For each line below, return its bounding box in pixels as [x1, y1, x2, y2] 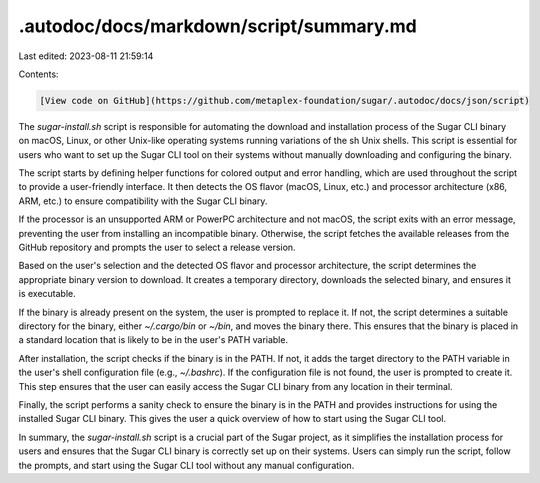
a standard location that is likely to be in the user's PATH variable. [18, 334, 289, 346]
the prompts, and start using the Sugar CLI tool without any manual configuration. [18, 459, 355, 471]
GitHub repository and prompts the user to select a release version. [18, 241, 296, 254]
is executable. [18, 288, 76, 300]
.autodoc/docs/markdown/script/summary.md [18, 15, 417, 37]
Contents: [18, 68, 59, 80]
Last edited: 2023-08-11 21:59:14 [18, 50, 154, 62]
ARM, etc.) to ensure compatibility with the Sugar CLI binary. [18, 195, 268, 207]
